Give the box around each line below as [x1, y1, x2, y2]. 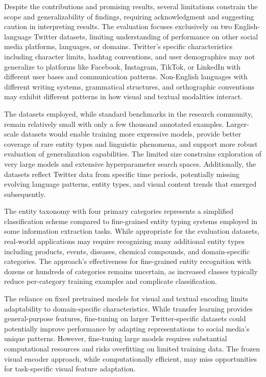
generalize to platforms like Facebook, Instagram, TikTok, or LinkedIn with [4, 61, 241, 72]
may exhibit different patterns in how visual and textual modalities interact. [4, 91, 243, 102]
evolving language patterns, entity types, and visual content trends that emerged [4, 179, 257, 189]
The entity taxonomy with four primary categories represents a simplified [4, 206, 233, 216]
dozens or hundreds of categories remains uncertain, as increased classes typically [4, 265, 258, 276]
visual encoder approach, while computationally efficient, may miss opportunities [4, 353, 257, 364]
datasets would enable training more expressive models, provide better [21, 128, 241, 139]
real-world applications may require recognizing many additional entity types [4, 236, 245, 247]
